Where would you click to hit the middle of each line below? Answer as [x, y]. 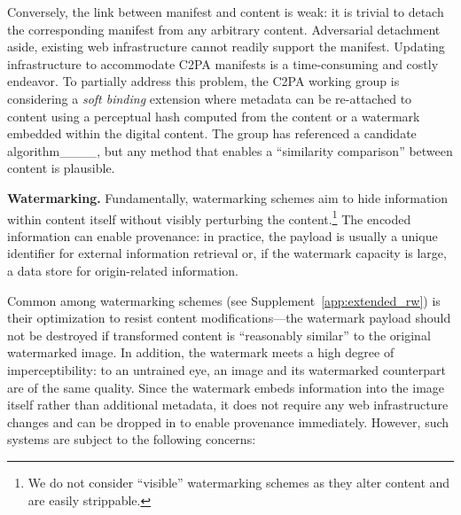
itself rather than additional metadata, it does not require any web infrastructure [228, 405]
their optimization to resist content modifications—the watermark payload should [229, 318]
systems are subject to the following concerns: [132, 439]
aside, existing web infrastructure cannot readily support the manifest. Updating [226, 47]
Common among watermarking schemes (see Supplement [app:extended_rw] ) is [224, 300]
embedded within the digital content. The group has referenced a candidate [212, 133]
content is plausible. [61, 168]
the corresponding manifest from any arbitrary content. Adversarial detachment [224, 29]
